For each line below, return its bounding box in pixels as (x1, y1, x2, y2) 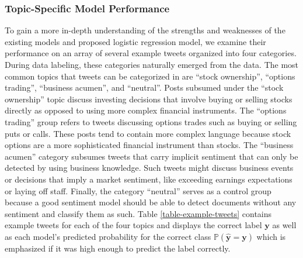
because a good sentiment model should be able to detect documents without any (5, 196, 297, 208)
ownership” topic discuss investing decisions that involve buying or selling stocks (5, 92, 292, 105)
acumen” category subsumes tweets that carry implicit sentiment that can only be (5, 150, 298, 162)
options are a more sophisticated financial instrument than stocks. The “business (5, 139, 294, 151)
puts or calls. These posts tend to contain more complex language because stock (5, 127, 291, 139)
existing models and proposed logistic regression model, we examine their (5, 35, 266, 47)
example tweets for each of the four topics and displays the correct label (5, 219, 262, 231)
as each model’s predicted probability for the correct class (5, 230, 211, 242)
